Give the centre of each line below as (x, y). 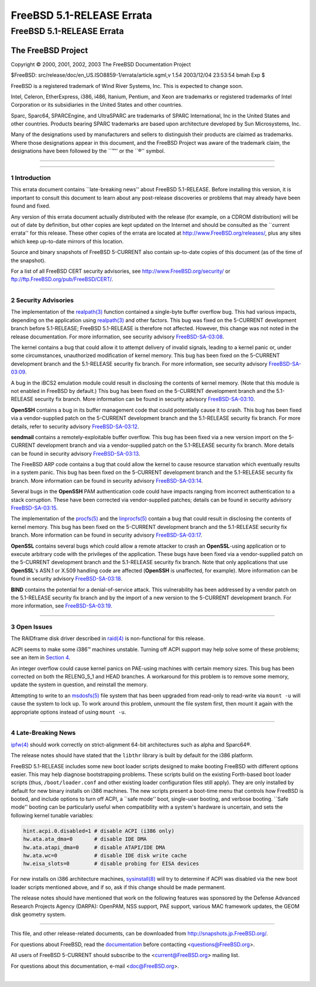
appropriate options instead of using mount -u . (68, 712)
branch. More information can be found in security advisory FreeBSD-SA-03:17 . (107, 535)
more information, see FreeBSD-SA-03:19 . (61, 606)
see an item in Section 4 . (40, 657)
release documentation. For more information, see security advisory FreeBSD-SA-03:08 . (118, 337)
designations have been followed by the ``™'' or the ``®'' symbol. (88, 151)
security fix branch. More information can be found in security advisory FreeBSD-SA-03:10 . (145, 399)
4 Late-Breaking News (43, 733)
